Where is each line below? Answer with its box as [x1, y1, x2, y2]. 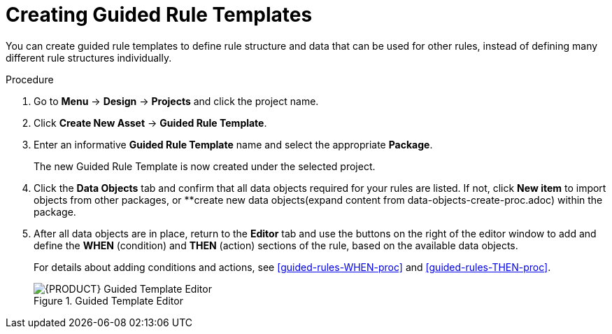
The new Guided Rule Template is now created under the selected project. [34, 160, 376, 172]
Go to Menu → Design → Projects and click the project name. [34, 95, 319, 107]
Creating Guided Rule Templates [6, 3, 313, 27]
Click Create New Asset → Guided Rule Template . [34, 116, 267, 129]
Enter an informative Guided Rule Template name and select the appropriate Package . [34, 138, 433, 151]
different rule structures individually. [6, 51, 172, 64]
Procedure [6, 73, 54, 85]
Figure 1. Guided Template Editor [34, 294, 183, 307]
